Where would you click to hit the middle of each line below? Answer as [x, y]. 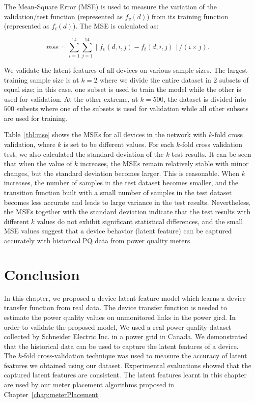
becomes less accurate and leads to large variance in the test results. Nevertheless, [127, 202]
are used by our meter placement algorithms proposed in [89, 385]
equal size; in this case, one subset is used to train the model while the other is [123, 89]
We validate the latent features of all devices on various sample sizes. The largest [126, 70]
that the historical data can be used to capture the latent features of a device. [121, 346]
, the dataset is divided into [205, 99]
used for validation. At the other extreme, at [71, 99]
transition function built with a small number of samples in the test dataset [118, 192]
